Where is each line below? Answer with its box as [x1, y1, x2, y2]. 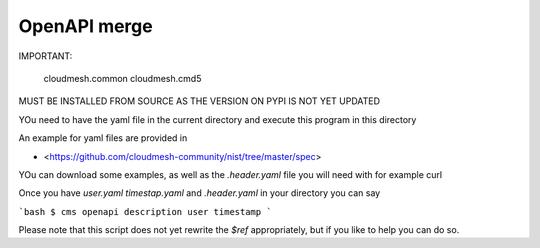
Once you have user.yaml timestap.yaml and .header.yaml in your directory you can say [18, 187, 381, 199]
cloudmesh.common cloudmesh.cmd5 [43, 72, 202, 84]
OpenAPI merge [18, 15, 154, 37]
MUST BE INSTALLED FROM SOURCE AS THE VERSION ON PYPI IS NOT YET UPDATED [18, 95, 380, 107]
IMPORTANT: [18, 50, 73, 62]
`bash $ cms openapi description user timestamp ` [18, 206, 272, 217]
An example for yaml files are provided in [18, 132, 188, 144]
